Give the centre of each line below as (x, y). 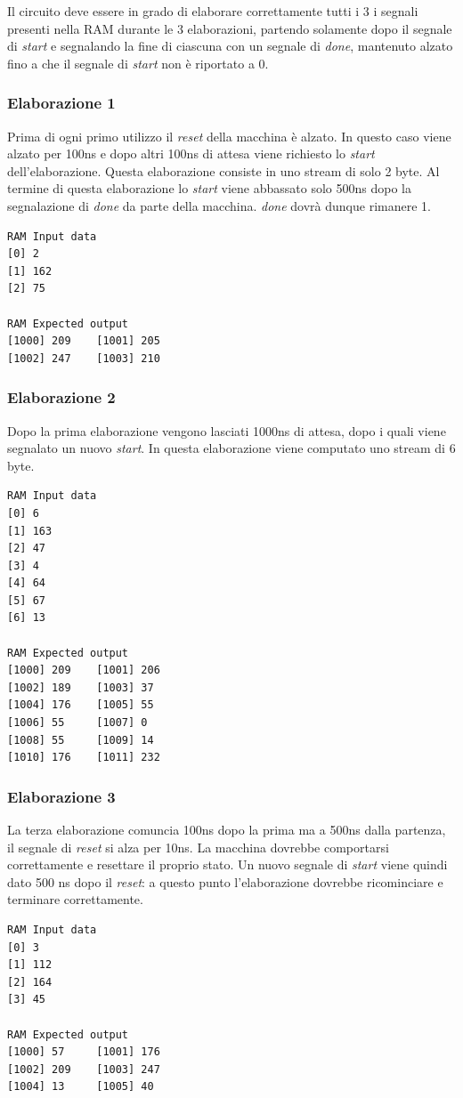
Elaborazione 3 (61, 796)
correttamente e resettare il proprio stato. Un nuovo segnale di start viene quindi (227, 864)
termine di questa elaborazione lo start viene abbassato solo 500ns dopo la (209, 188)
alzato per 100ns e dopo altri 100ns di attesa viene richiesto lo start (191, 153)
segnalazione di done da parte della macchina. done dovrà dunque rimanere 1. (219, 205)
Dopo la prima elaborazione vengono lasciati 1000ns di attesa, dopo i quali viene (227, 430)
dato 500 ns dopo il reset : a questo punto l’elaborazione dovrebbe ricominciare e (225, 881)
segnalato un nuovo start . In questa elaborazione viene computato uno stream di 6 (231, 448)
